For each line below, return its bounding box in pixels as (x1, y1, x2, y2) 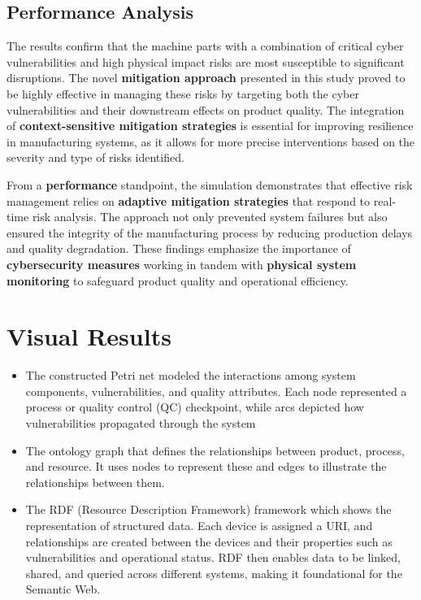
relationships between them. (25, 473, 165, 490)
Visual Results (7, 320, 171, 353)
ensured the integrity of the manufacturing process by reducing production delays (7, 224, 413, 241)
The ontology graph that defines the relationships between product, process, (25, 441, 405, 459)
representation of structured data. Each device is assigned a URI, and (25, 516, 373, 533)
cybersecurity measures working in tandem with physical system (7, 255, 357, 272)
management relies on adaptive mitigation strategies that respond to (7, 192, 371, 209)
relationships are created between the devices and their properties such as (25, 533, 393, 550)
